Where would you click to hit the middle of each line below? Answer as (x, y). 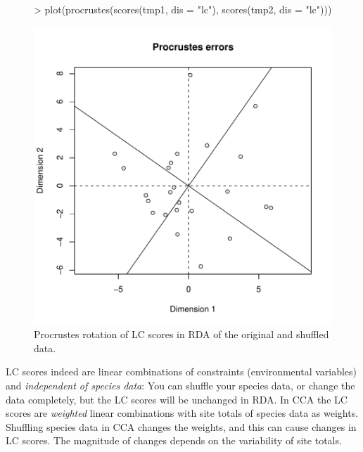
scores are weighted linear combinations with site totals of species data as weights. (182, 413)
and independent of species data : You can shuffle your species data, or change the (180, 385)
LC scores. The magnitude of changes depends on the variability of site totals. (174, 440)
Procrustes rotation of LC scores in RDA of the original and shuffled (181, 334)
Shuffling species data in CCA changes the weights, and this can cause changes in (181, 426)
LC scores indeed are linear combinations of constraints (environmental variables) (181, 372)
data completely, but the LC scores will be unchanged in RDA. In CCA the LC (177, 399)
